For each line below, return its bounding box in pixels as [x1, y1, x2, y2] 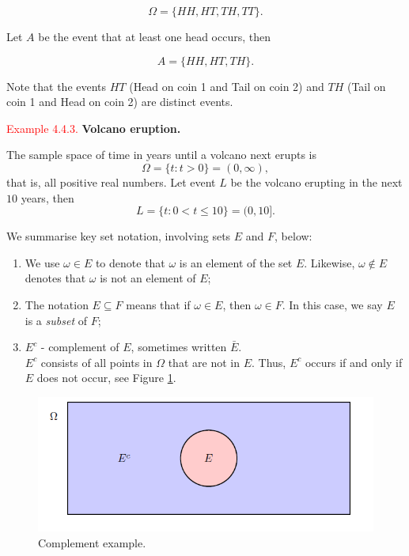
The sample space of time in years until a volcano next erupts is [6, 146, 317, 163]
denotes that [25, 270, 86, 286]
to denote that [95, 254, 165, 270]
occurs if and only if [305, 354, 403, 370]
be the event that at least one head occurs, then [38, 28, 271, 44]
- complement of [40, 339, 119, 355]
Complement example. [38, 535, 146, 551]
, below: [275, 228, 312, 244]
